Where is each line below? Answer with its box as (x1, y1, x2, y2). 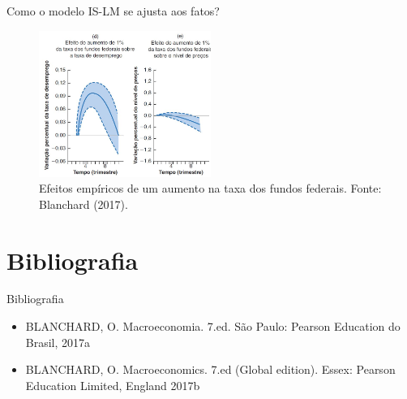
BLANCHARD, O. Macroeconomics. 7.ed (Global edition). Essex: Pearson (25, 361, 396, 378)
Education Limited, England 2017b (25, 376, 200, 393)
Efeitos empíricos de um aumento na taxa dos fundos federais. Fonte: (39, 180, 382, 197)
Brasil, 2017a (25, 333, 91, 350)
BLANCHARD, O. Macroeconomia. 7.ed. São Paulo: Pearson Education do (25, 318, 401, 335)
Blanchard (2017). (39, 195, 128, 212)
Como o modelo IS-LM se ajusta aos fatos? (6, 2, 220, 19)
